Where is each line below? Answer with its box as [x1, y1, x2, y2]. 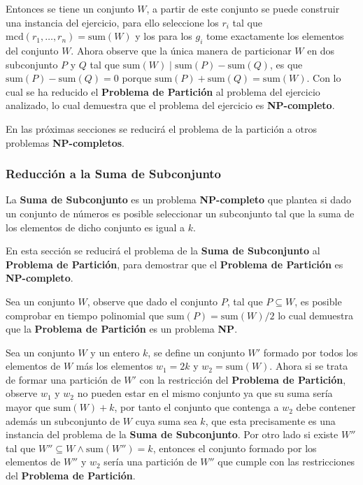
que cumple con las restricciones [218, 454, 355, 469]
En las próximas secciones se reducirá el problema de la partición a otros [6, 121, 317, 136]
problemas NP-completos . [6, 135, 124, 150]
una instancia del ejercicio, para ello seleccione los [6, 15, 219, 29]
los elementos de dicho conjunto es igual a [6, 219, 185, 234]
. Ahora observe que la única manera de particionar [71, 43, 292, 57]
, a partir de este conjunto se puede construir [146, 1, 340, 15]
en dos [307, 43, 335, 57]
